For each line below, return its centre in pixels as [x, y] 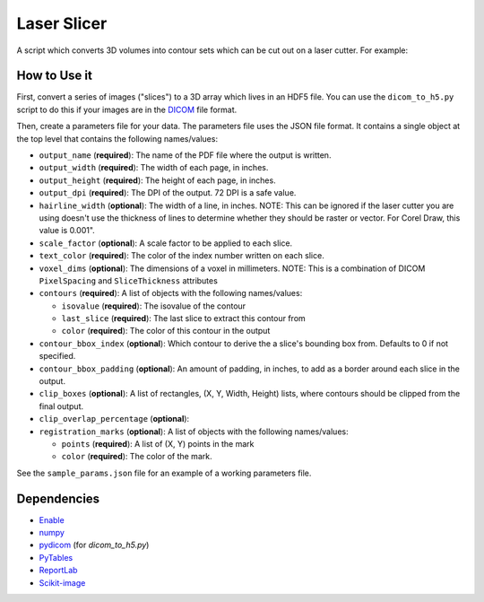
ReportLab [58, 571]
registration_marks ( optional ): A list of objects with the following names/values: [194, 432]
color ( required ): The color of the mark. [137, 457]
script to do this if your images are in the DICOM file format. [127, 109]
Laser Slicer [62, 23]
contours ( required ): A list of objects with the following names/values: [171, 293]
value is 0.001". [67, 231]
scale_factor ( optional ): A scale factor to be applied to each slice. [166, 243]
